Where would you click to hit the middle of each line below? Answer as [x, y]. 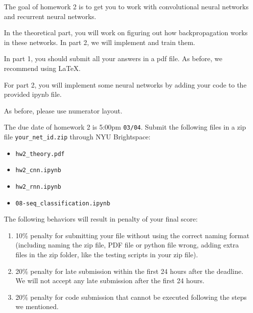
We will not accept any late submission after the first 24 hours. [110, 280]
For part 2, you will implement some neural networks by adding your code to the [125, 84]
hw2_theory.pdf [40, 154]
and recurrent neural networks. [50, 16]
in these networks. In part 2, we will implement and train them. [100, 42]
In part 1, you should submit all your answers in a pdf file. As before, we [113, 58]
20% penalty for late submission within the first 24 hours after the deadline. [129, 271]
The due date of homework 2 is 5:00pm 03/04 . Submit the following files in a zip [125, 127]
